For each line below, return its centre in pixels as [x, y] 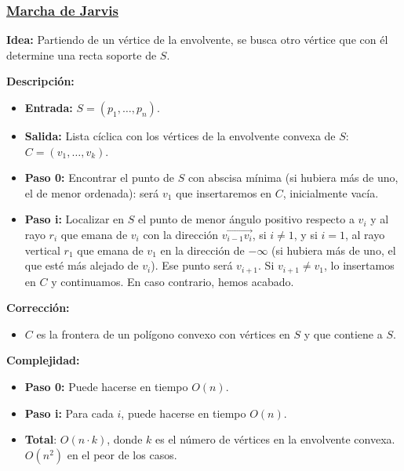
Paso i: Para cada [69, 413]
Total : [41, 439]
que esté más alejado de [82, 265]
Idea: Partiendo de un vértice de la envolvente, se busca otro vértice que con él [197, 40]
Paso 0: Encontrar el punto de [99, 178]
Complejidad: [43, 360]
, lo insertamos [359, 265]
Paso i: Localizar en [75, 219]
